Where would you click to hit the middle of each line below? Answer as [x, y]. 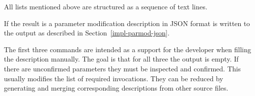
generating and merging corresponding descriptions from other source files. [116, 88]
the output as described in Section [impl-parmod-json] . [87, 33]
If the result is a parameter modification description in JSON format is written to [127, 23]
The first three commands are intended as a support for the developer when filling [127, 49]
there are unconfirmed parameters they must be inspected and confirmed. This [122, 68]
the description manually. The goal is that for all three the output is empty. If [121, 59]
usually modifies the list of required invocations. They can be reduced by [114, 78]
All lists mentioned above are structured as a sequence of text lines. [106, 6]
